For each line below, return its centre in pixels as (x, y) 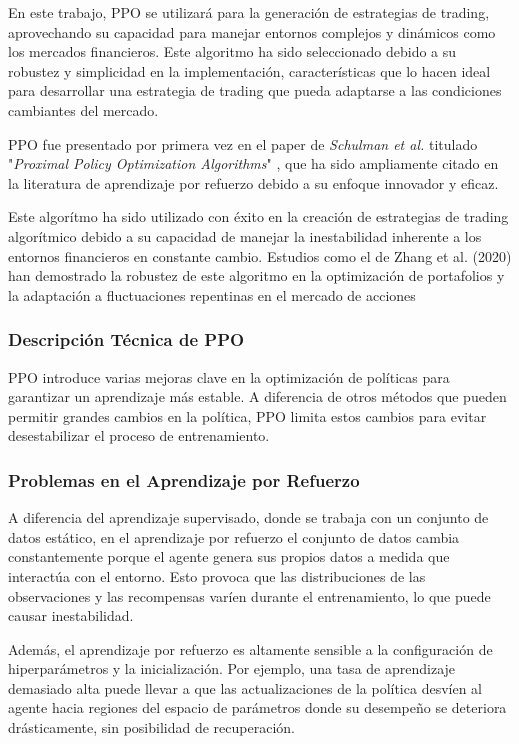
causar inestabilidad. (71, 615)
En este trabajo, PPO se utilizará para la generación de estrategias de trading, (249, 12)
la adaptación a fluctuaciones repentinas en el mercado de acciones (212, 294)
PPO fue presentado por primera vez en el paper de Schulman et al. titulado (243, 143)
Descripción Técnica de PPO (126, 339)
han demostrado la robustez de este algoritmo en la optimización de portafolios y (256, 275)
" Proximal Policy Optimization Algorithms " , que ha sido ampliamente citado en (253, 163)
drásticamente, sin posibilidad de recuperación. (151, 727)
